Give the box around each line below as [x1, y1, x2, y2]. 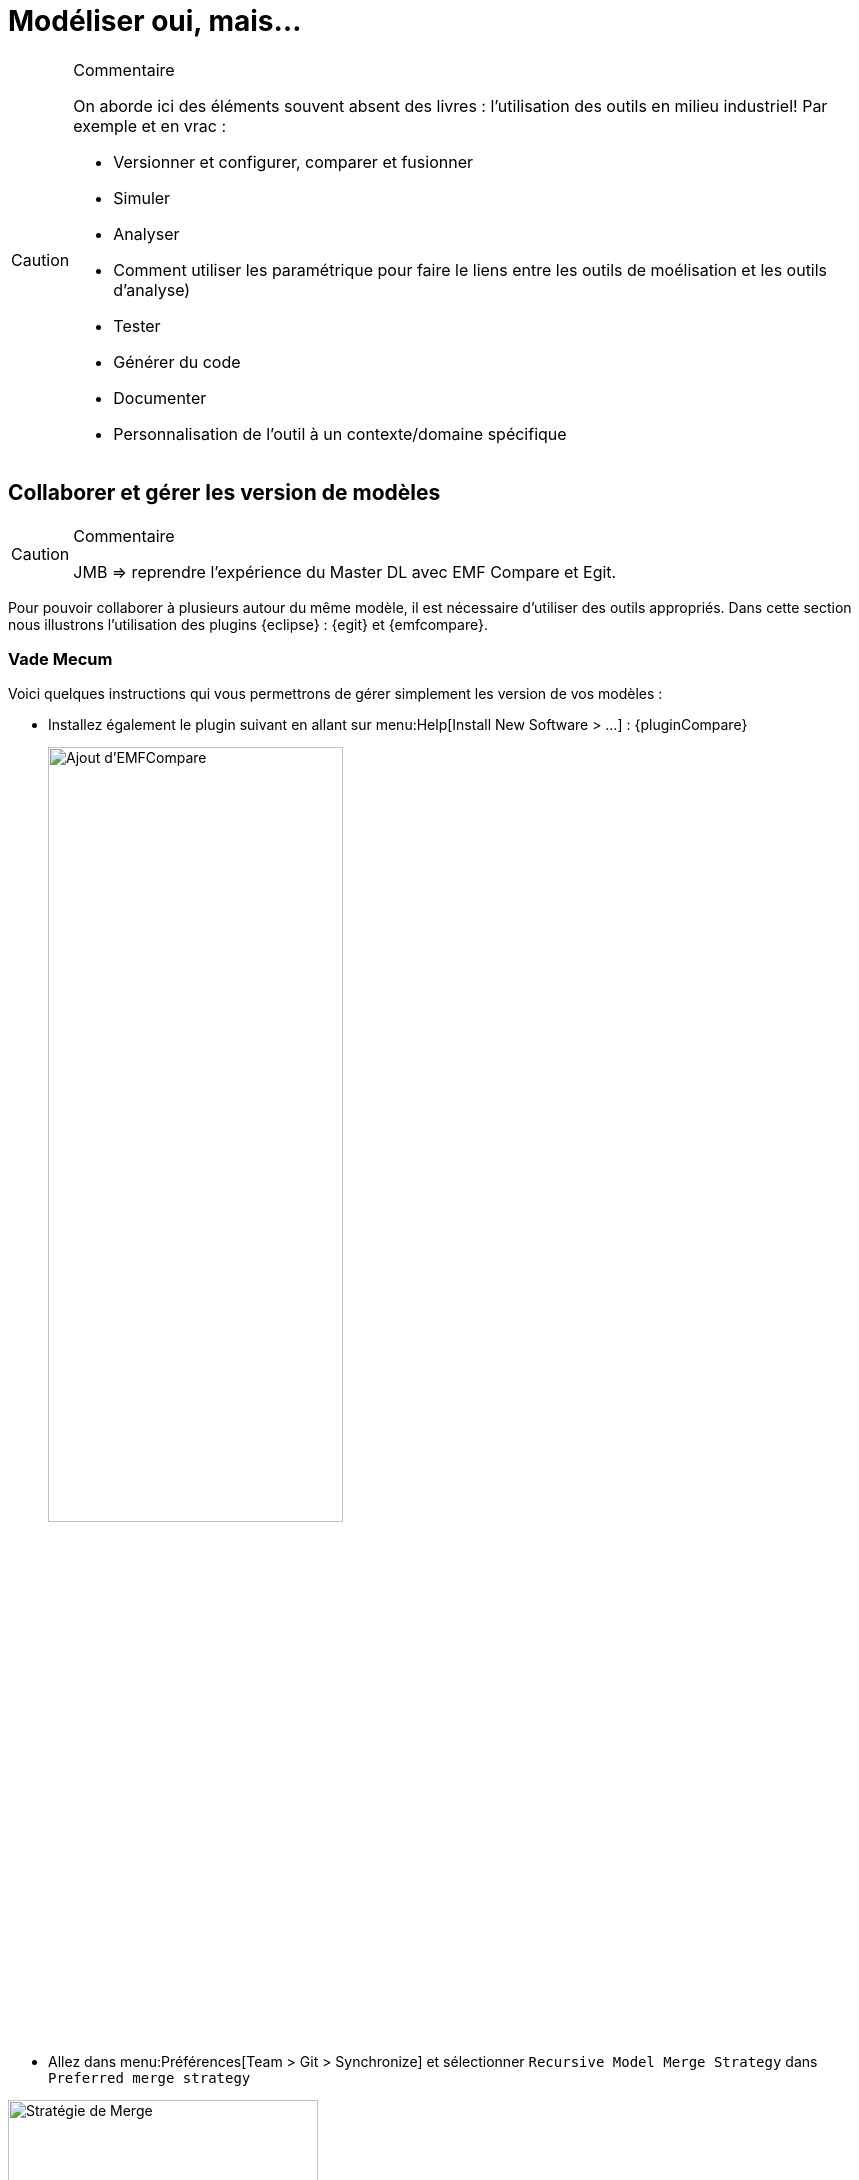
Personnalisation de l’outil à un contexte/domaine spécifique [113, 423, 567, 444]
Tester [113, 315, 161, 336]
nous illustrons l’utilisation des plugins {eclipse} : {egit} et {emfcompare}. [8, 615, 488, 633]
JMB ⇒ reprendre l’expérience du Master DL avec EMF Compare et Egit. [73, 561, 617, 582]
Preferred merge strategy [48, 2069, 251, 2086]
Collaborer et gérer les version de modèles [8, 480, 441, 506]
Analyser [113, 223, 180, 244]
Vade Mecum [8, 648, 113, 669]
